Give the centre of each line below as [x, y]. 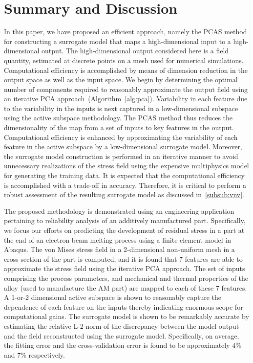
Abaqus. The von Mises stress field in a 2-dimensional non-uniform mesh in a [119, 249]
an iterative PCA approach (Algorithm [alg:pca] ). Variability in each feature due [126, 99]
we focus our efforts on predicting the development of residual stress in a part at [124, 230]
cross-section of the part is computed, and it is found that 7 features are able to [123, 259]
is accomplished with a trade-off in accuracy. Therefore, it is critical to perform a [125, 185]
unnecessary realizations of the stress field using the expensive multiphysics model [126, 166]
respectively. [47, 354]
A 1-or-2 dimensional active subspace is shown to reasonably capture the [113, 297]
